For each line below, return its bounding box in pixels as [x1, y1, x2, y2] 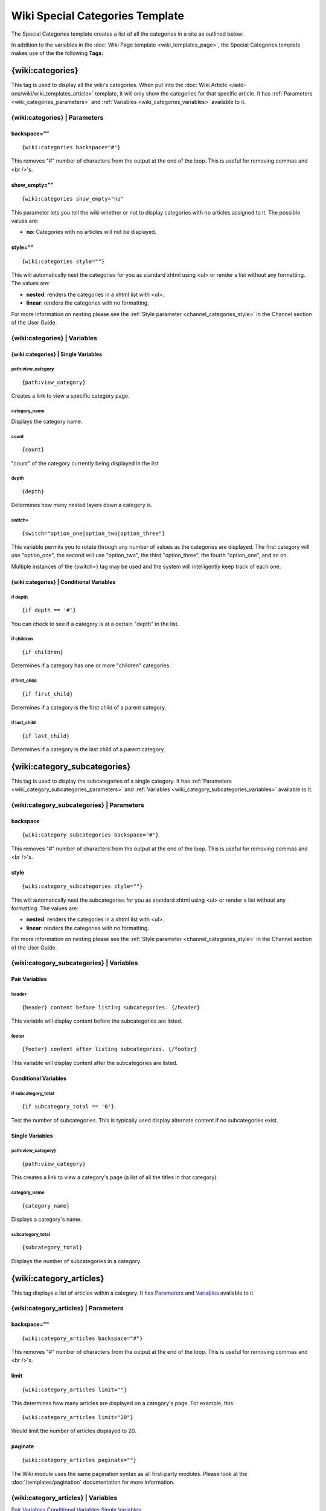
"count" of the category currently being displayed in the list [11, 459, 159, 467]
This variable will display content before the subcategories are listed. [11, 1017, 183, 1024]
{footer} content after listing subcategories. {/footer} [22, 1046, 197, 1053]
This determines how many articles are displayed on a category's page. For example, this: [11, 1400, 235, 1407]
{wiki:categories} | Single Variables [11, 351, 103, 358]
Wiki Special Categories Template [11, 9, 184, 22]
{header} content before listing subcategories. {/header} [22, 1004, 200, 1011]
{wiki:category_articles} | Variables [11, 1493, 118, 1502]
